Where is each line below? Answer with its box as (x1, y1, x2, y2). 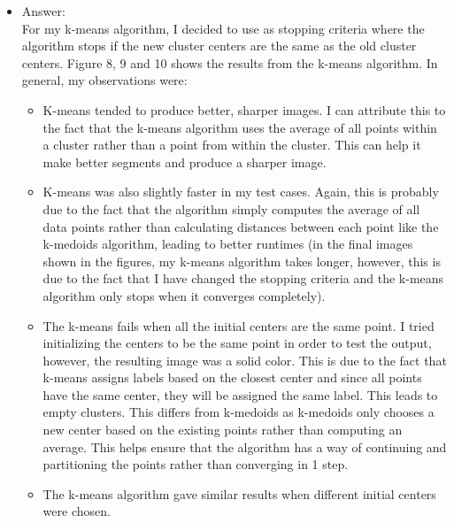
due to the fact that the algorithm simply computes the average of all (42, 199, 420, 218)
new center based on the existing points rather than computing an (42, 420, 403, 439)
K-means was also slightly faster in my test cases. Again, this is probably (42, 182, 439, 201)
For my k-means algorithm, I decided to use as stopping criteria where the (21, 19, 425, 37)
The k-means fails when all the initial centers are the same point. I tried (42, 316, 435, 335)
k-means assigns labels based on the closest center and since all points (42, 368, 422, 387)
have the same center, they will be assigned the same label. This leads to (42, 385, 438, 404)
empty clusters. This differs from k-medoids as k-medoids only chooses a (42, 403, 435, 421)
